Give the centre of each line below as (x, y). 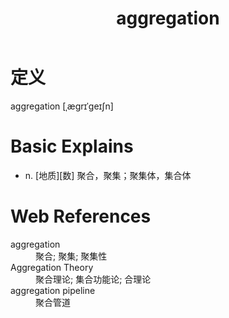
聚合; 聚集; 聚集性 (71, 256)
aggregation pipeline (53, 290)
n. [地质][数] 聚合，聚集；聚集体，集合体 (108, 175)
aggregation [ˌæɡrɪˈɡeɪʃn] (62, 106)
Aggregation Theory (52, 267)
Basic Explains (72, 146)
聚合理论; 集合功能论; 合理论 (93, 279)
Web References (81, 216)
